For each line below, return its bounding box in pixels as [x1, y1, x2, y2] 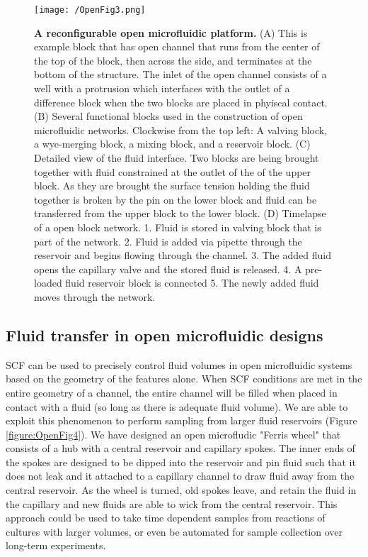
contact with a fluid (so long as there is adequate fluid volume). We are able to [6, 399, 348, 414]
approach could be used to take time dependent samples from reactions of [6, 510, 326, 525]
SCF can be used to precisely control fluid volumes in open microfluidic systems [6, 357, 352, 372]
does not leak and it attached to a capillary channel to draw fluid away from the [6, 468, 355, 483]
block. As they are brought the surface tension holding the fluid [34, 178, 310, 193]
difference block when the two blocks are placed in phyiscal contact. [34, 94, 328, 109]
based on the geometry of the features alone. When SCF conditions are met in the [6, 371, 362, 386]
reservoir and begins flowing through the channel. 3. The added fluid [34, 248, 331, 263]
